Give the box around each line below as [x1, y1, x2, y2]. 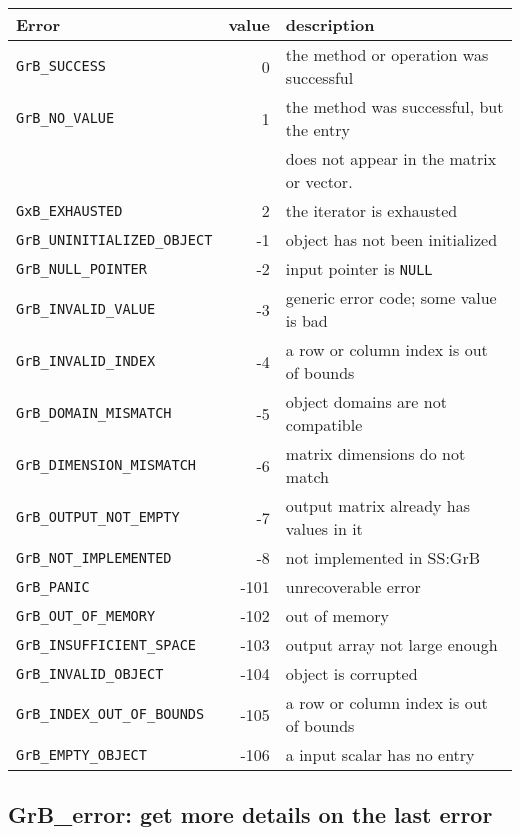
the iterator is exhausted [285, 199, 458, 222]
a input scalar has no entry [285, 743, 475, 766]
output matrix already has [285, 494, 471, 517]
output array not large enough [285, 633, 498, 656]
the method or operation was [285, 43, 489, 66]
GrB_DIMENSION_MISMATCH [16, 457, 197, 473]
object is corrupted [285, 662, 418, 685]
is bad [285, 309, 328, 332]
